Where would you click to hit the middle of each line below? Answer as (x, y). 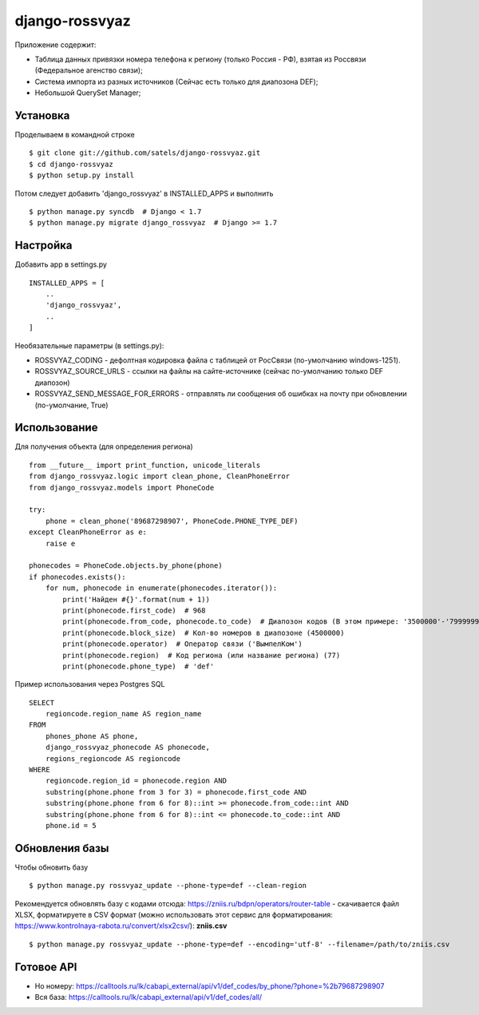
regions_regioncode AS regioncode (113, 758)
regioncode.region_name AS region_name (123, 714)
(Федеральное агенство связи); (89, 70)
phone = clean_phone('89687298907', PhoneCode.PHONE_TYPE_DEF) (172, 521)
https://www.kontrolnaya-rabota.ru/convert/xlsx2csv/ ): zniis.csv (121, 926)
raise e (60, 543)
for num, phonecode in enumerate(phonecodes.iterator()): (161, 588)
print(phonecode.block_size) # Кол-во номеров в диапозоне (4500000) (204, 632)
